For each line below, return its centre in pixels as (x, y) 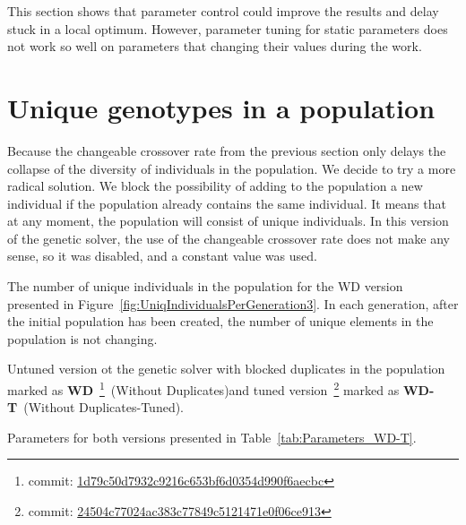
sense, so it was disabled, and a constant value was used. (162, 256)
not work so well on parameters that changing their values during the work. (215, 46)
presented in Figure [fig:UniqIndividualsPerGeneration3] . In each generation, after (233, 303)
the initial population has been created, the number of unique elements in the (220, 321)
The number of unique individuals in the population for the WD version (205, 286)
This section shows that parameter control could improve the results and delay (223, 11)
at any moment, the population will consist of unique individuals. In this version (228, 221)
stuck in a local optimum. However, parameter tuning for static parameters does (228, 28)
